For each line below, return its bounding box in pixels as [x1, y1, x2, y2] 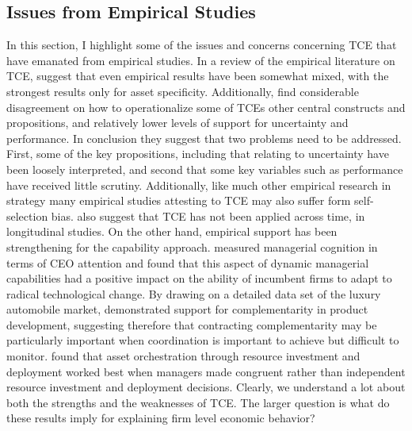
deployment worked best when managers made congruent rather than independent [6, 363, 406, 379]
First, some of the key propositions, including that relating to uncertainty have [6, 145, 389, 162]
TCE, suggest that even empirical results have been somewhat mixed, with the [6, 67, 389, 84]
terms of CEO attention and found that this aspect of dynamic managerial [6, 254, 369, 271]
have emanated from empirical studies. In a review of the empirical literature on [6, 52, 395, 68]
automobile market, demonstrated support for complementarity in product [6, 301, 368, 317]
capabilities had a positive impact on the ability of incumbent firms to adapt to [6, 270, 392, 287]
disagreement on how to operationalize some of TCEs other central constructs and [6, 98, 406, 115]
